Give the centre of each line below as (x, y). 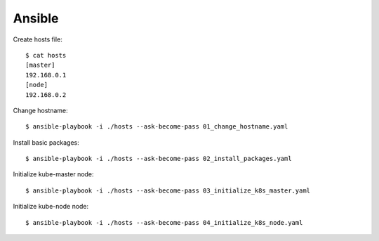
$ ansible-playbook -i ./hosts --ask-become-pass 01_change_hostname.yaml (157, 127)
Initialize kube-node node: (51, 207)
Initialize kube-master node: (53, 174)
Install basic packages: (46, 142)
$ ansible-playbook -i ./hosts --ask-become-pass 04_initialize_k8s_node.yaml (164, 222)
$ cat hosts (46, 55)
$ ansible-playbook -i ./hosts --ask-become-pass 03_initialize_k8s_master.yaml (168, 190)
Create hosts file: (38, 39)
